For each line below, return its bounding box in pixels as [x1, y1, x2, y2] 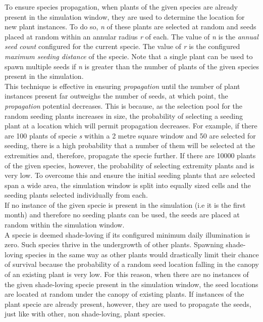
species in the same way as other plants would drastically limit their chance [25, 249, 259, 259]
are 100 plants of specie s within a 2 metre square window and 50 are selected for [5, 130, 256, 141]
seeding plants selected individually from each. [5, 190, 148, 200]
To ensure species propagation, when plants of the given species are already [5, 2, 238, 12]
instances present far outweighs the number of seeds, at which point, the [5, 90, 228, 101]
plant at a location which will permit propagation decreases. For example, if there [5, 120, 257, 131]
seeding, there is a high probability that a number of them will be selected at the [5, 140, 255, 151]
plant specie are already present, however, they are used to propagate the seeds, [5, 298, 251, 309]
